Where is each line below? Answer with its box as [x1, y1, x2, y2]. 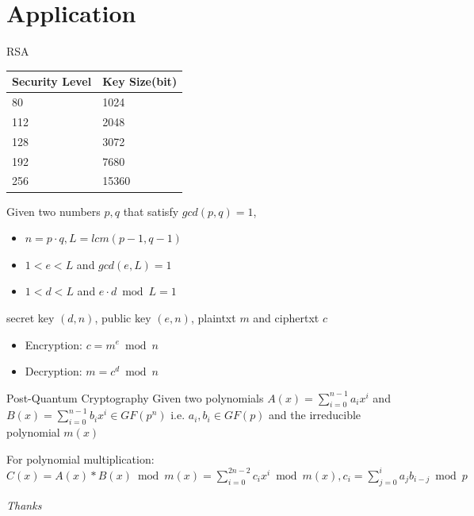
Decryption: [25, 363, 82, 379]
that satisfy [123, 202, 179, 219]
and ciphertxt [253, 309, 319, 325]
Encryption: [25, 336, 83, 352]
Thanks [6, 496, 42, 513]
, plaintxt [190, 309, 236, 325]
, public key [94, 309, 151, 325]
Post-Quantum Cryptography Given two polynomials [6, 389, 264, 406]
